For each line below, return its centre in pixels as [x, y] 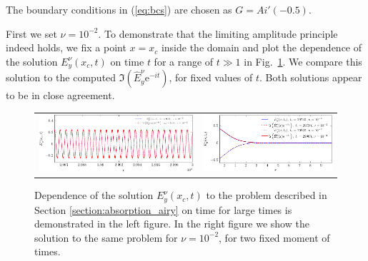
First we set [31, 33]
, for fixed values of [211, 77]
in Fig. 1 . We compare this [303, 61]
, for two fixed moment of [274, 237]
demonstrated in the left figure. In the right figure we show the [172, 224]
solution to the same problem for [106, 237]
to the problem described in [267, 195]
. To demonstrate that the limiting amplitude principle [218, 33]
